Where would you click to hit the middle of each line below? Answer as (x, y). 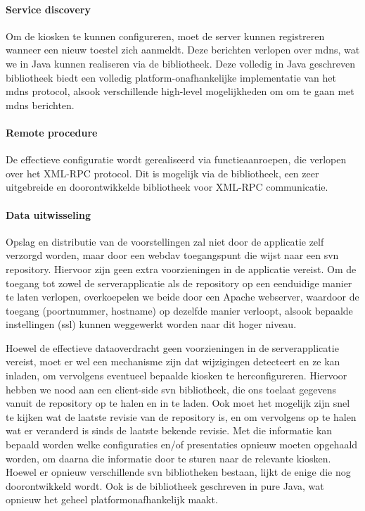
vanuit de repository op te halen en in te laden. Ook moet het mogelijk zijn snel (178, 403)
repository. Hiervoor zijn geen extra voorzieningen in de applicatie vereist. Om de (181, 269)
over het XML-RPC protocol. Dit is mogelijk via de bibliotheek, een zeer (162, 173)
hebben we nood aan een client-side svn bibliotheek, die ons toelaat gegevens (171, 389)
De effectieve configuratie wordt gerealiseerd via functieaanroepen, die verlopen (176, 159)
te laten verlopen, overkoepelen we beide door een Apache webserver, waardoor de (182, 297)
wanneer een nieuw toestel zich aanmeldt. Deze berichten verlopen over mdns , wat (183, 50)
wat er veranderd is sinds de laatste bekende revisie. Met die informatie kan (169, 430)
